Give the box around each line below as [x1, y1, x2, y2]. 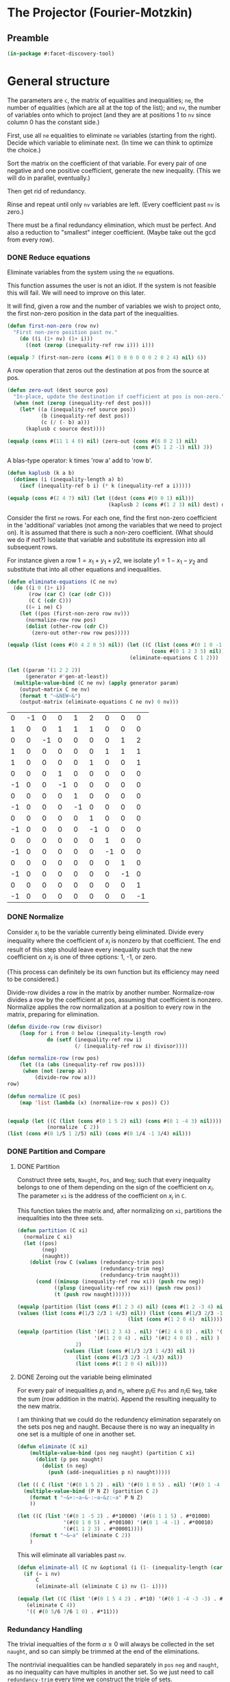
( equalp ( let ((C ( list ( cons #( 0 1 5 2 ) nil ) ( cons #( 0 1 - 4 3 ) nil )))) [7, 1117, 222, 1124]
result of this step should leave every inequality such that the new [7, 945, 193, 954]
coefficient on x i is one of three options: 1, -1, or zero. [7, 953, 157, 962]
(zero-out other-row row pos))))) [31, 629, 130, 636]
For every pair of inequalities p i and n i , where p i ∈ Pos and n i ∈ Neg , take [16, 1386, 218, 1396]
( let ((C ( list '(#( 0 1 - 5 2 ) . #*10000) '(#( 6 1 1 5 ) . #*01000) [16, 1513, 211, 1520]
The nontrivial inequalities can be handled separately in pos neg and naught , [7, 1661, 219, 1669]
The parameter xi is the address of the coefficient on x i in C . [16, 1192, 187, 1202]
